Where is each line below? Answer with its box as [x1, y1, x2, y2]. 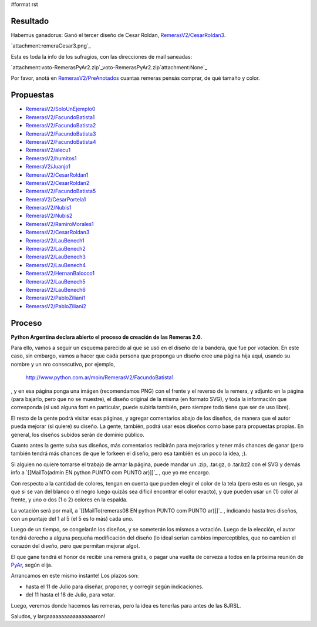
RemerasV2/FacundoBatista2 [25, 122, 96, 129]
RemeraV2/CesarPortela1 [25, 195, 86, 203]
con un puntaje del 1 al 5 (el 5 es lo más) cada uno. [11, 515, 134, 522]
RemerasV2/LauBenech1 [25, 237, 85, 244]
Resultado [11, 16, 49, 26]
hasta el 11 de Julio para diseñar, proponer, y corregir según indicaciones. [25, 583, 204, 590]
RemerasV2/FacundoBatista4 [25, 138, 96, 145]
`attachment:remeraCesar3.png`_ [11, 42, 91, 49]
